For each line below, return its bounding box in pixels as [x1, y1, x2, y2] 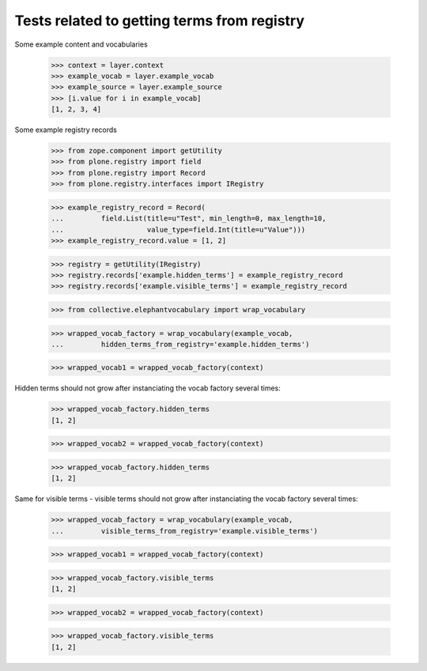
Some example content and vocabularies [14, 40, 148, 49]
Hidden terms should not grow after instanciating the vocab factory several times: [14, 383, 281, 393]
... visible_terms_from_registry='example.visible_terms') [51, 526, 319, 535]
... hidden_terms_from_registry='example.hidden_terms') [51, 340, 310, 349]
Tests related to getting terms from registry [14, 12, 304, 29]
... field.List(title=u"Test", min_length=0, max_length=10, [51, 214, 327, 223]
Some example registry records [14, 125, 118, 134]
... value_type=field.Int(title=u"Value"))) [51, 225, 306, 234]
